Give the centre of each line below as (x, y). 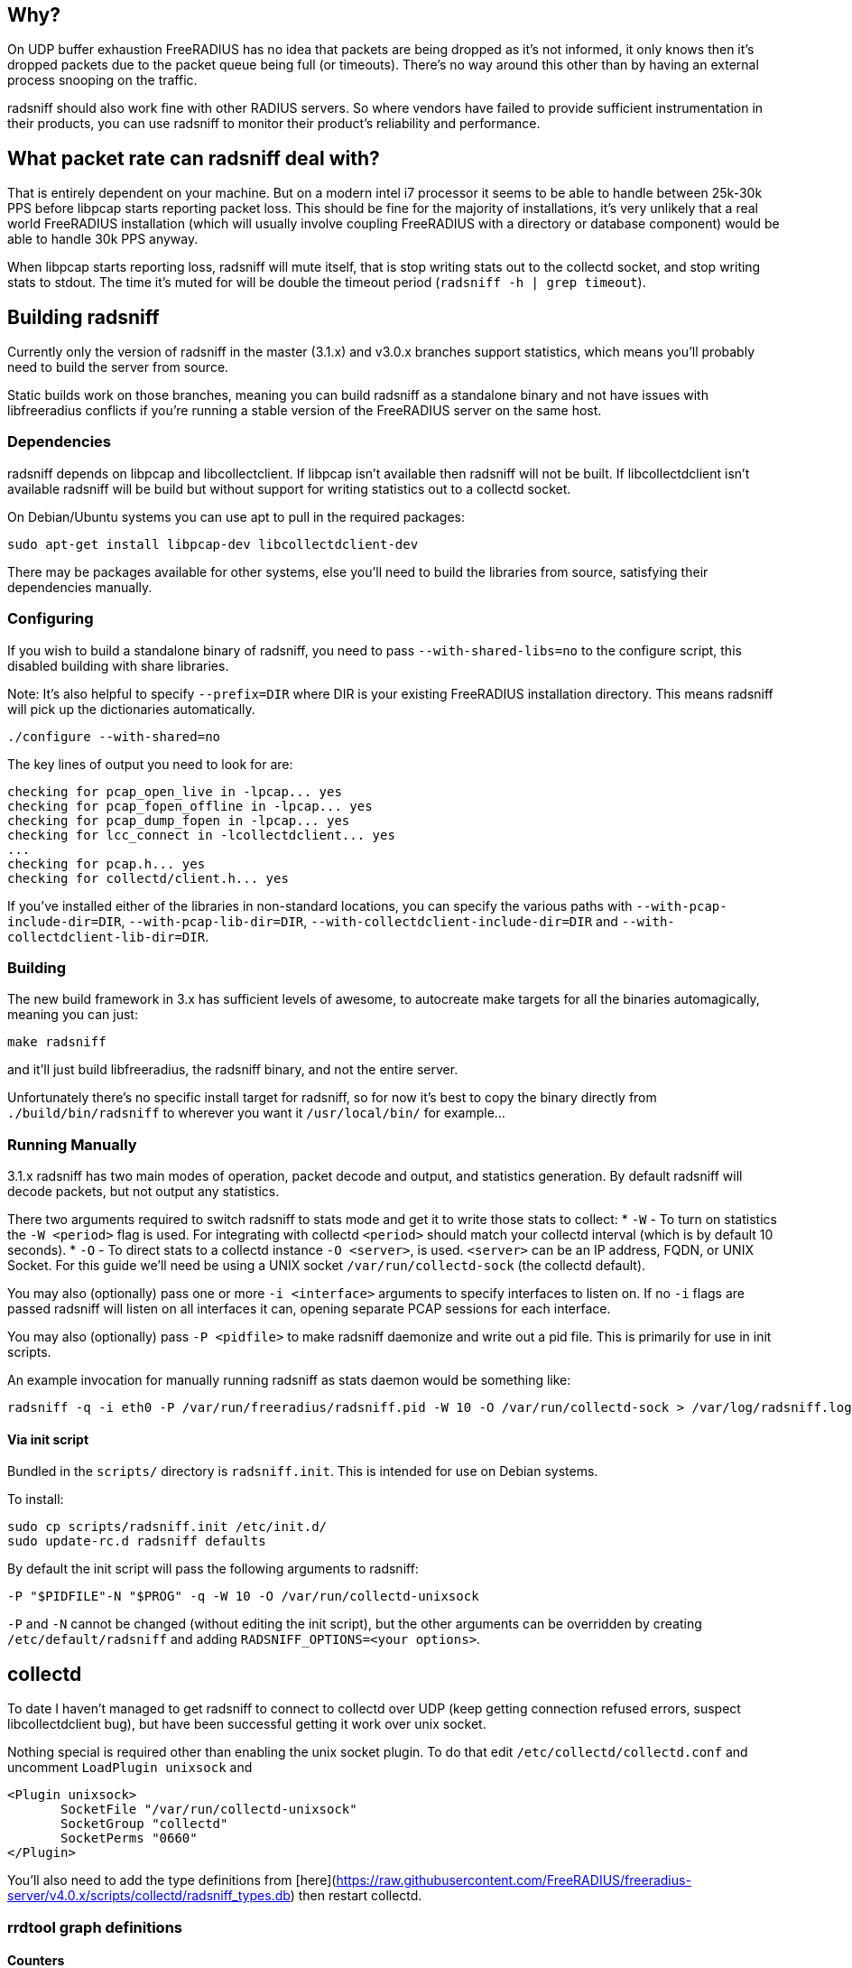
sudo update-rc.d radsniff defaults (137, 1541)
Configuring (51, 619)
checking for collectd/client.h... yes (148, 878)
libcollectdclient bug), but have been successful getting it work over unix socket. (247, 1724)
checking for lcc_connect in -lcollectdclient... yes (201, 835)
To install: (36, 1499)
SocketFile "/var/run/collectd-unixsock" (209, 1810)
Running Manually (72, 1144)
